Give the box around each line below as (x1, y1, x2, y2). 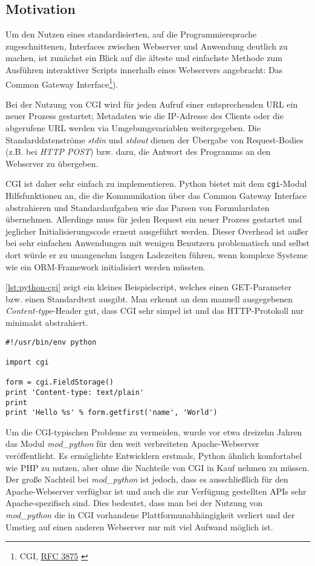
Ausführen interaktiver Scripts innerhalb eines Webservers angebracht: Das (5, 63, 283, 76)
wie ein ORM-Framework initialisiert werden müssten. (5, 260, 206, 273)
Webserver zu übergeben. (5, 157, 99, 169)
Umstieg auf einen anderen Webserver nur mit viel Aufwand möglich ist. (5, 520, 273, 533)
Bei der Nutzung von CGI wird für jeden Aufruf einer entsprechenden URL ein (5, 97, 298, 110)
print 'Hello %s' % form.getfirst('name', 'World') (5, 408, 218, 417)
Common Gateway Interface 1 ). (5, 76, 119, 90)
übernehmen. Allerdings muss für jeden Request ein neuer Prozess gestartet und (5, 213, 302, 226)
